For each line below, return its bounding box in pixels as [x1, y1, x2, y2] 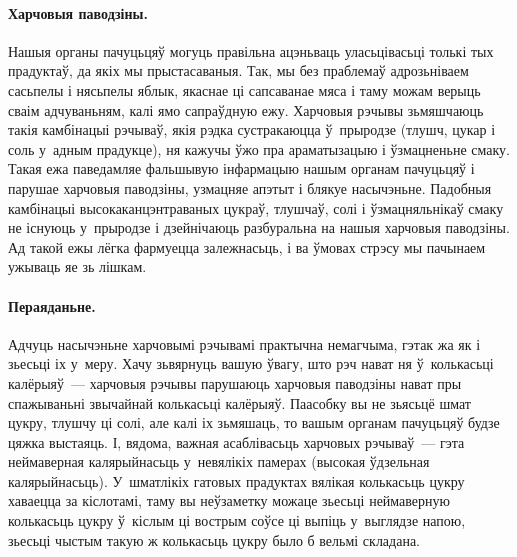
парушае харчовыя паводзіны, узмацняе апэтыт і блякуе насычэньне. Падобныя [8, 177, 492, 198]
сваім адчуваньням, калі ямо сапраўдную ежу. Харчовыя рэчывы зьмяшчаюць [8, 99, 484, 120]
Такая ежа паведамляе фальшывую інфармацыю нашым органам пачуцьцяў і [8, 158, 475, 179]
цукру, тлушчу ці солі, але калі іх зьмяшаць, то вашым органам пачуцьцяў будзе [8, 412, 500, 433]
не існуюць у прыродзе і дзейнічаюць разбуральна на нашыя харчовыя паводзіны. [8, 217, 510, 238]
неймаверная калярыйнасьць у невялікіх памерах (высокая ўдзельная [8, 451, 430, 472]
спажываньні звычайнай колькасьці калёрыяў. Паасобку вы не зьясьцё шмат [8, 392, 471, 413]
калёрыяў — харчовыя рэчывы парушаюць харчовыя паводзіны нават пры [8, 372, 462, 393]
